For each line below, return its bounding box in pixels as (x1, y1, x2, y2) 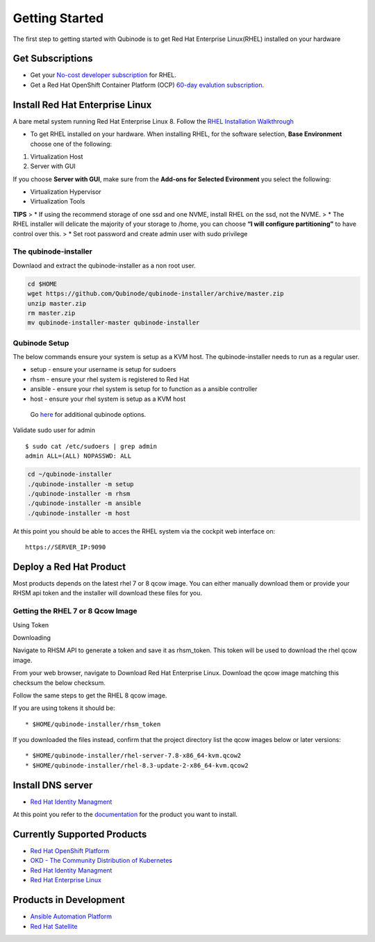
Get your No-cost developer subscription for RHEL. (30, 71, 176, 79)
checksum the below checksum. (12, 678, 106, 687)
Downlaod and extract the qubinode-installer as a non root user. (12, 261, 196, 270)
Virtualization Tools (30, 197, 85, 206)
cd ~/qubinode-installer (27, 470, 112, 479)
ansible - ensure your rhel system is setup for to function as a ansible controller (30, 385, 258, 393)
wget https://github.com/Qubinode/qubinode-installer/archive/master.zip (27, 290, 284, 298)
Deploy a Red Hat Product (12, 561, 126, 572)
